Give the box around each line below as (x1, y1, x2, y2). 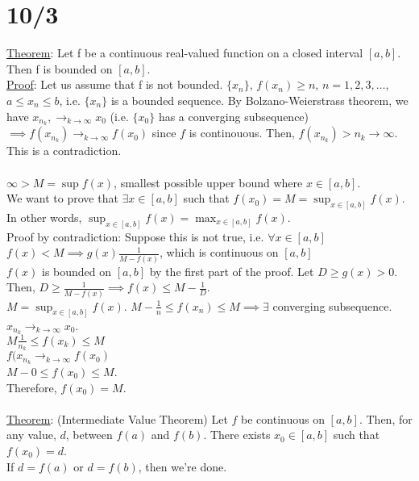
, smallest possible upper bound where (114, 174, 303, 190)
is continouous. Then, (189, 124, 295, 141)
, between (65, 426, 113, 443)
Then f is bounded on (6, 60, 113, 77)
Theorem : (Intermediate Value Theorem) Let (6, 410, 228, 427)
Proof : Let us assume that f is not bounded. (6, 76, 223, 93)
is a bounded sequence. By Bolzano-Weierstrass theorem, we (110, 91, 409, 108)
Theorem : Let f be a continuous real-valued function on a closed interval (6, 44, 363, 61)
